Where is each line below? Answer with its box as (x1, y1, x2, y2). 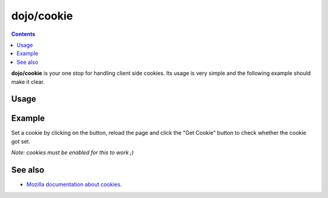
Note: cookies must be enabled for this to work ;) (11, 149, 134, 156)
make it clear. (11, 78, 45, 85)
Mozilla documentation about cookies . (26, 181, 122, 188)
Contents (11, 30, 36, 38)
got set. (11, 137, 30, 145)
